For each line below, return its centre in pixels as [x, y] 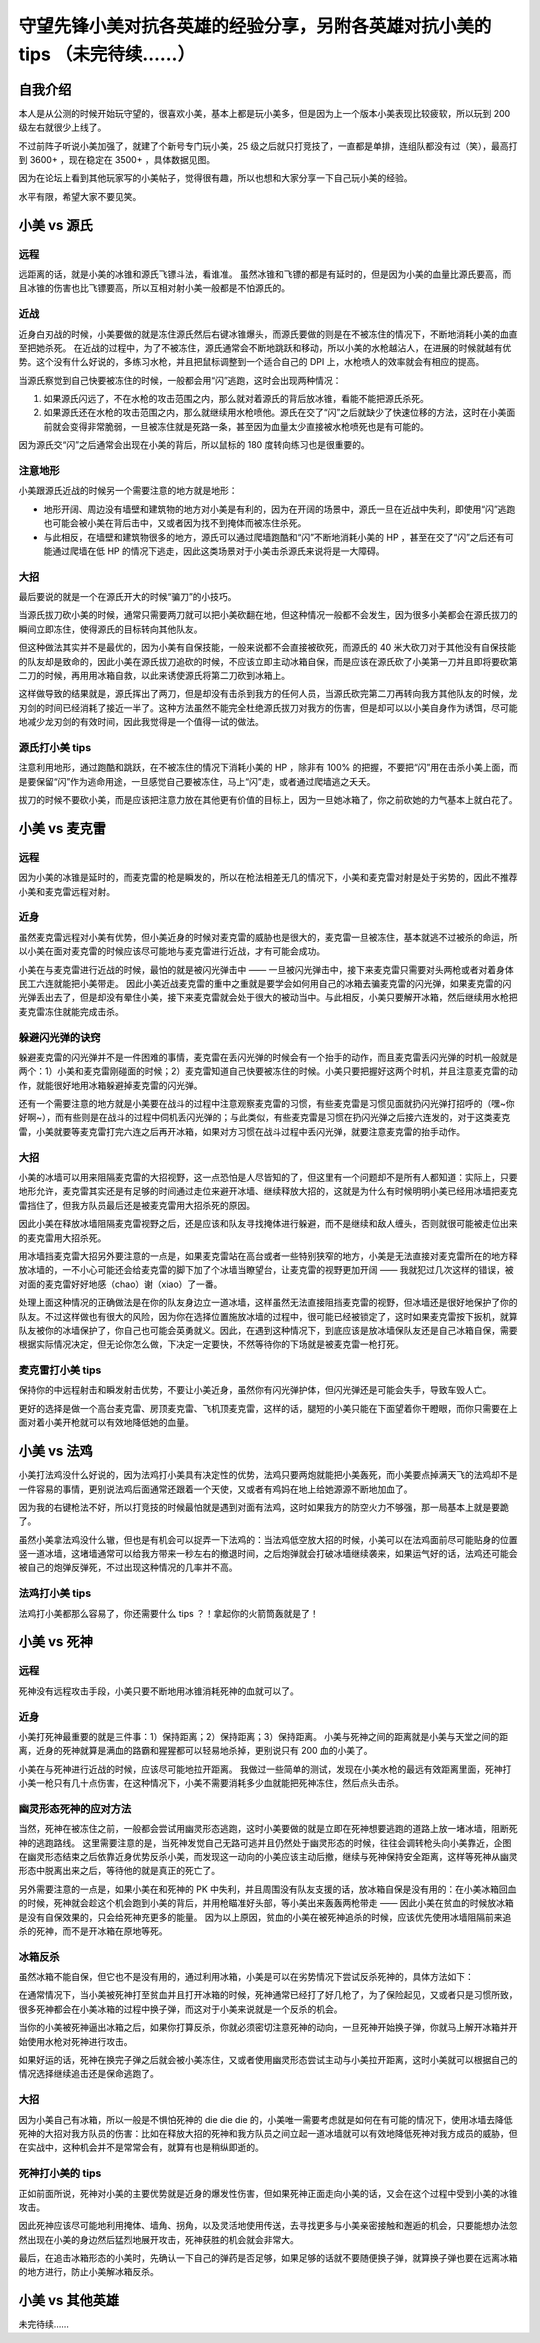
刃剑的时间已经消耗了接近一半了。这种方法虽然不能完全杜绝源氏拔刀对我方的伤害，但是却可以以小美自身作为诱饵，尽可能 [268, 707]
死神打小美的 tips [60, 2173]
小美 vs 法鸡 [56, 1451]
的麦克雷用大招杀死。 [62, 1237]
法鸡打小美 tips [55, 1593]
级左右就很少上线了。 [62, 127]
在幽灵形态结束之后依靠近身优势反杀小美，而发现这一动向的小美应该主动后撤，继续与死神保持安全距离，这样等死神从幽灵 [268, 1856]
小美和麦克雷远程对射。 [66, 891]
